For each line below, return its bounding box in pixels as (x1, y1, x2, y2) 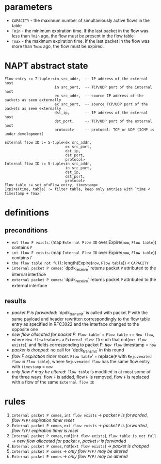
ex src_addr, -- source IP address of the (54, 93, 144, 98)
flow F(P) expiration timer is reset (11, 428, 79, 433)
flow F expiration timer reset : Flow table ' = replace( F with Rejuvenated (11, 353, 152, 359)
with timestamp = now (11, 364, 53, 369)
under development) (4, 132, 44, 136)
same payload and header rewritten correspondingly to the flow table (11, 316, 150, 322)
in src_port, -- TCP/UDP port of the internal (54, 84, 152, 90)
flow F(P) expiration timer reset (11, 417, 74, 423)
